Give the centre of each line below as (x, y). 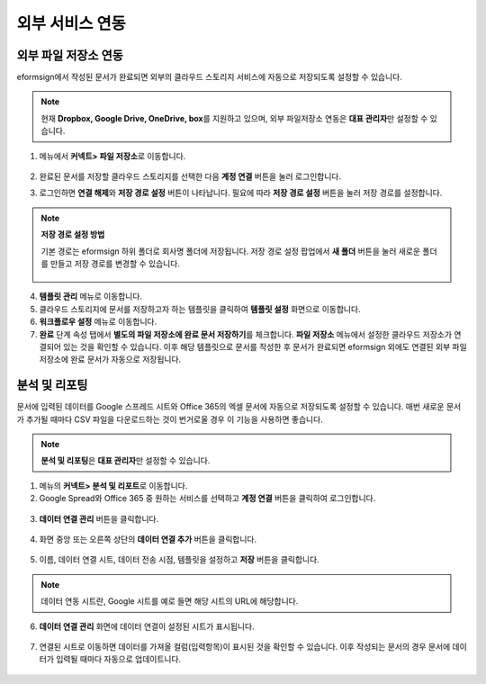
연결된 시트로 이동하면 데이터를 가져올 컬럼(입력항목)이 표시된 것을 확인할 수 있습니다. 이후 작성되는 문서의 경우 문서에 (245, 646)
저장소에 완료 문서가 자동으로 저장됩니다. (110, 359)
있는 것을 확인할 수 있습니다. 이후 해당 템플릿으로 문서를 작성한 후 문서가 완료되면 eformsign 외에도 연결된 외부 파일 (265, 346)
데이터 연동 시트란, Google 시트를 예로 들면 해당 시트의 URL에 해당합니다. (170, 601)
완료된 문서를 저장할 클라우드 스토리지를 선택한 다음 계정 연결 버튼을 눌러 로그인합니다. (190, 176)
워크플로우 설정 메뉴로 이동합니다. (98, 322)
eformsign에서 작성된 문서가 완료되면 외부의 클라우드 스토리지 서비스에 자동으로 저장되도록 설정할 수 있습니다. (209, 77)
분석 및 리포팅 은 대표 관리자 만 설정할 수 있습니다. (126, 461)
